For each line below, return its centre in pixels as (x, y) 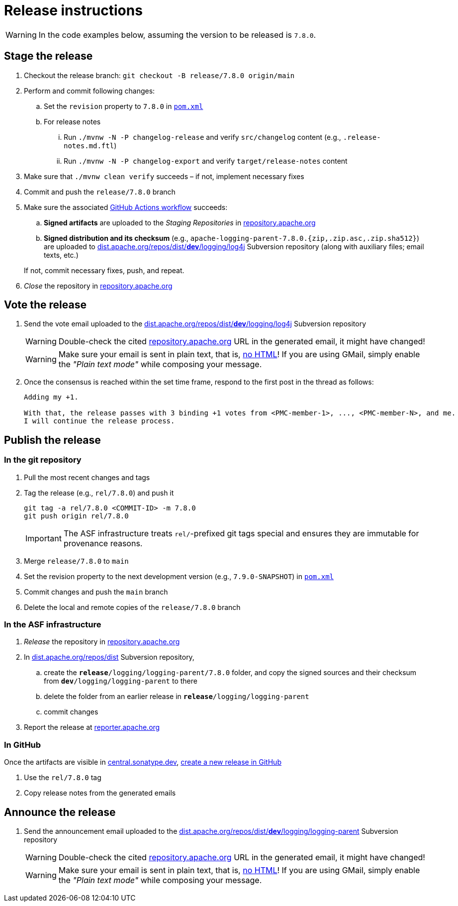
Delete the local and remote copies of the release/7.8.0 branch (132, 607)
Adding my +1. (51, 397)
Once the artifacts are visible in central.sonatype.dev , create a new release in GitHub (143, 762)
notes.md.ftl (89, 146)
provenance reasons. (103, 543)
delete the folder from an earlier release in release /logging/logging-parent (177, 697)
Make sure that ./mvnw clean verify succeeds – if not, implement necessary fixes (164, 176)
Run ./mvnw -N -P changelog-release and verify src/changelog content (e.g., (202, 137)
